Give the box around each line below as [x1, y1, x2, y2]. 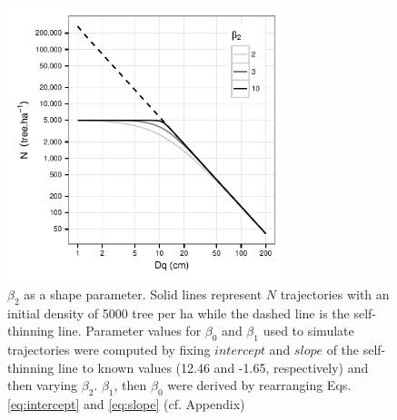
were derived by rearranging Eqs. [167, 376, 352, 395]
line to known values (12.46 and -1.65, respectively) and [58, 357, 369, 376]
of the [326, 340, 360, 359]
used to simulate [263, 321, 354, 340]
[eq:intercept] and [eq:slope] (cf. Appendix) [7, 395, 245, 414]
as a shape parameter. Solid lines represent [24, 284, 263, 303]
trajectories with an [280, 284, 390, 303]
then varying [7, 376, 78, 395]
